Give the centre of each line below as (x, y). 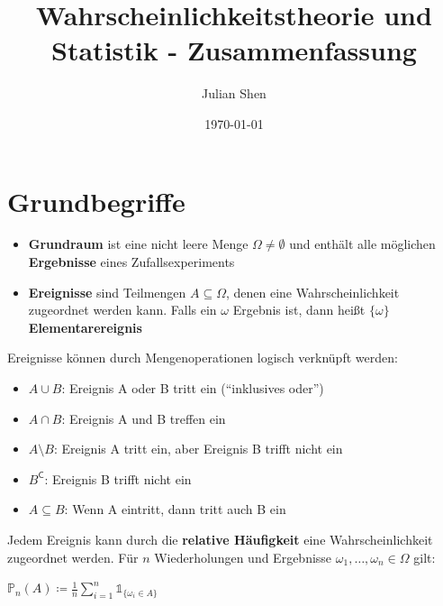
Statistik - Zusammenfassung (234, 50)
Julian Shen (234, 93)
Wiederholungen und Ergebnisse (243, 557)
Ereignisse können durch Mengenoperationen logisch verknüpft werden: (203, 358)
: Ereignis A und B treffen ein (144, 418)
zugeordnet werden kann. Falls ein (122, 310)
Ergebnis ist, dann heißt (299, 310)
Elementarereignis (85, 327)
